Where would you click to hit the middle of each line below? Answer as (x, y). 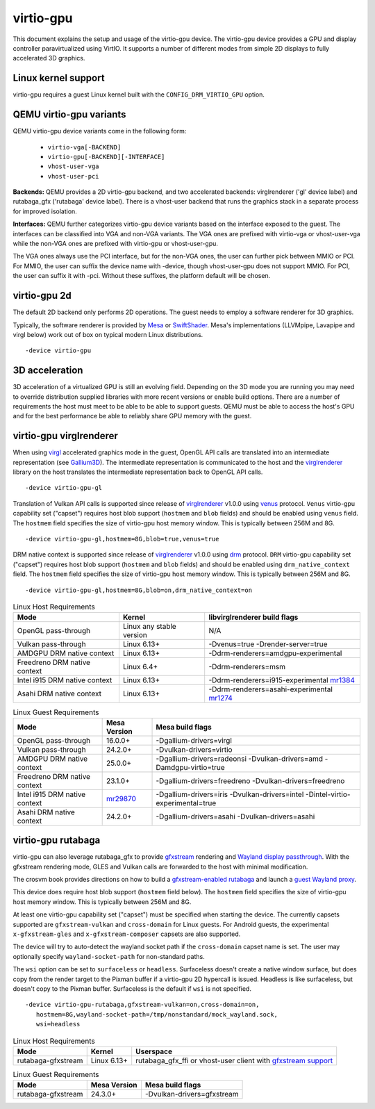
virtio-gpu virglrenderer (65, 436)
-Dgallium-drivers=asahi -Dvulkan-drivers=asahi (235, 816)
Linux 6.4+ (140, 667)
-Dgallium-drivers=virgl (194, 740)
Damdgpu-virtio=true (190, 767)
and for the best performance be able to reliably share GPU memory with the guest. (132, 416)
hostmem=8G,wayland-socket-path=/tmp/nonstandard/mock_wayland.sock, (157, 1014)
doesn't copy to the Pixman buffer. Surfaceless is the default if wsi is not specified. (132, 988)
